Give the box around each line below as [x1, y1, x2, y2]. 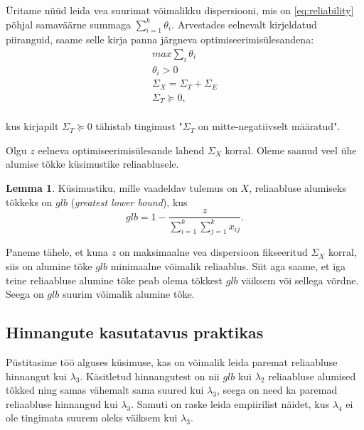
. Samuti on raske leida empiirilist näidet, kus [131, 396, 329, 411]
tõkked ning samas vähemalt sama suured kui [6, 382, 204, 397]
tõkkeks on [6, 194, 53, 209]
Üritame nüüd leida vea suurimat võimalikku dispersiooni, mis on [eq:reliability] [6, 3, 354, 17]
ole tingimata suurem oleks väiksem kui [6, 410, 178, 425]
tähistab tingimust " [95, 119, 183, 134]
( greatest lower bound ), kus [70, 194, 188, 209]
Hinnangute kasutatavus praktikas [6, 321, 264, 343]
